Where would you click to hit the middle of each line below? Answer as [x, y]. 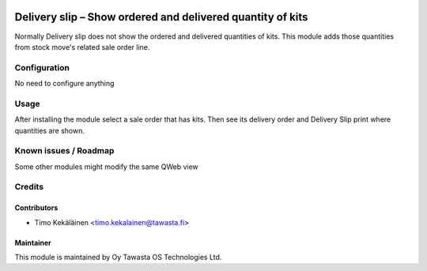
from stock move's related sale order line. [82, 47]
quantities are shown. [49, 130]
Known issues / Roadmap [64, 151]
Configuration [42, 67]
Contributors [36, 208]
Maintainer [33, 243]
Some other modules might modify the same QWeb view [107, 167]
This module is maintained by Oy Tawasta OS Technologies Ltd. [118, 258]
